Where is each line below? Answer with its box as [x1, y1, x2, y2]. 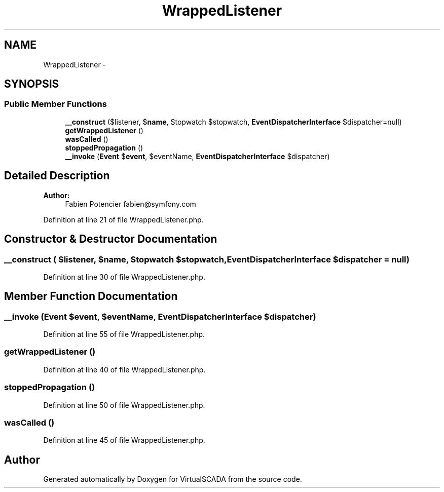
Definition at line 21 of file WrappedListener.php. [43, 215, 204, 224]
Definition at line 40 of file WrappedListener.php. [43, 365, 206, 374]
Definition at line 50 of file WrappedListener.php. [43, 400, 205, 409]
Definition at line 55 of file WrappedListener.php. [43, 330, 205, 339]
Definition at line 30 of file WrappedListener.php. [43, 272, 205, 281]
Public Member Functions [4, 99, 107, 109]
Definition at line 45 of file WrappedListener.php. [43, 436, 205, 445]
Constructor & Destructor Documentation [4, 233, 217, 246]
